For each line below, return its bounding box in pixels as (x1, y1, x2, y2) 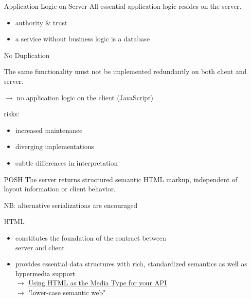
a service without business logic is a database (15, 34, 150, 44)
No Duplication (4, 50, 50, 60)
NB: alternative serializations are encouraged (4, 200, 138, 210)
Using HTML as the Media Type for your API (28, 278, 167, 288)
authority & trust (15, 17, 68, 27)
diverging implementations (15, 141, 94, 151)
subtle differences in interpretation (15, 157, 118, 168)
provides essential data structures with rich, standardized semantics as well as (15, 259, 247, 269)
